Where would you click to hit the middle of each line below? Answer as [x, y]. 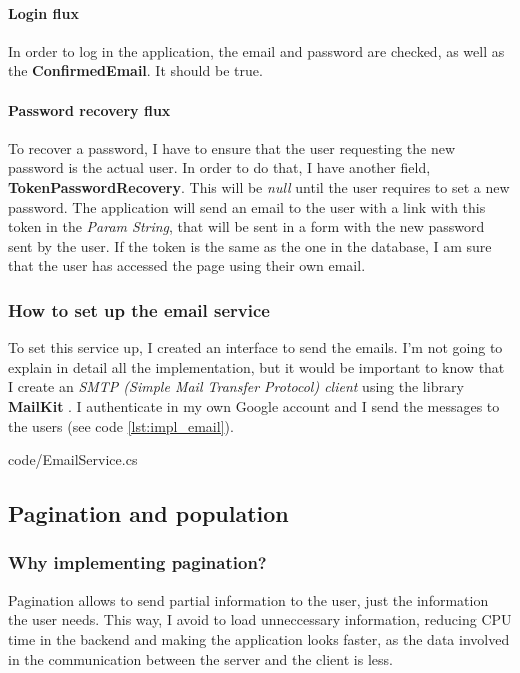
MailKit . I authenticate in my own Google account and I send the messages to [254, 405]
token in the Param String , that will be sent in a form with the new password [246, 226]
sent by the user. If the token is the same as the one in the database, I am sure [250, 245]
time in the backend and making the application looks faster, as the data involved [259, 638]
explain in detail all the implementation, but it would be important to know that [256, 366]
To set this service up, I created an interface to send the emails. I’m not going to [255, 347]
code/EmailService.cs [73, 459]
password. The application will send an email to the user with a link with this [247, 206]
